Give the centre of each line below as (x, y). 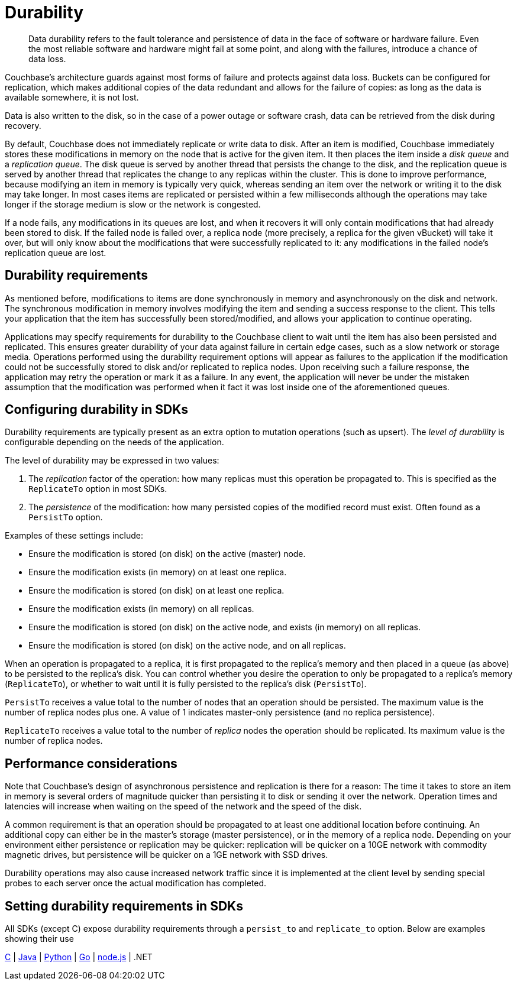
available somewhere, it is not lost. (72, 97)
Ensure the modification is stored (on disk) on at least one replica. (156, 591)
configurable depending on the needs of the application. (114, 442)
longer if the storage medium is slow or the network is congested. (133, 204)
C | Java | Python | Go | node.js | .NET (79, 957)
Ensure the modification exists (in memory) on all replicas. (141, 609)
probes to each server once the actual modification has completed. (136, 883)
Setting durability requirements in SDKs (124, 906)
